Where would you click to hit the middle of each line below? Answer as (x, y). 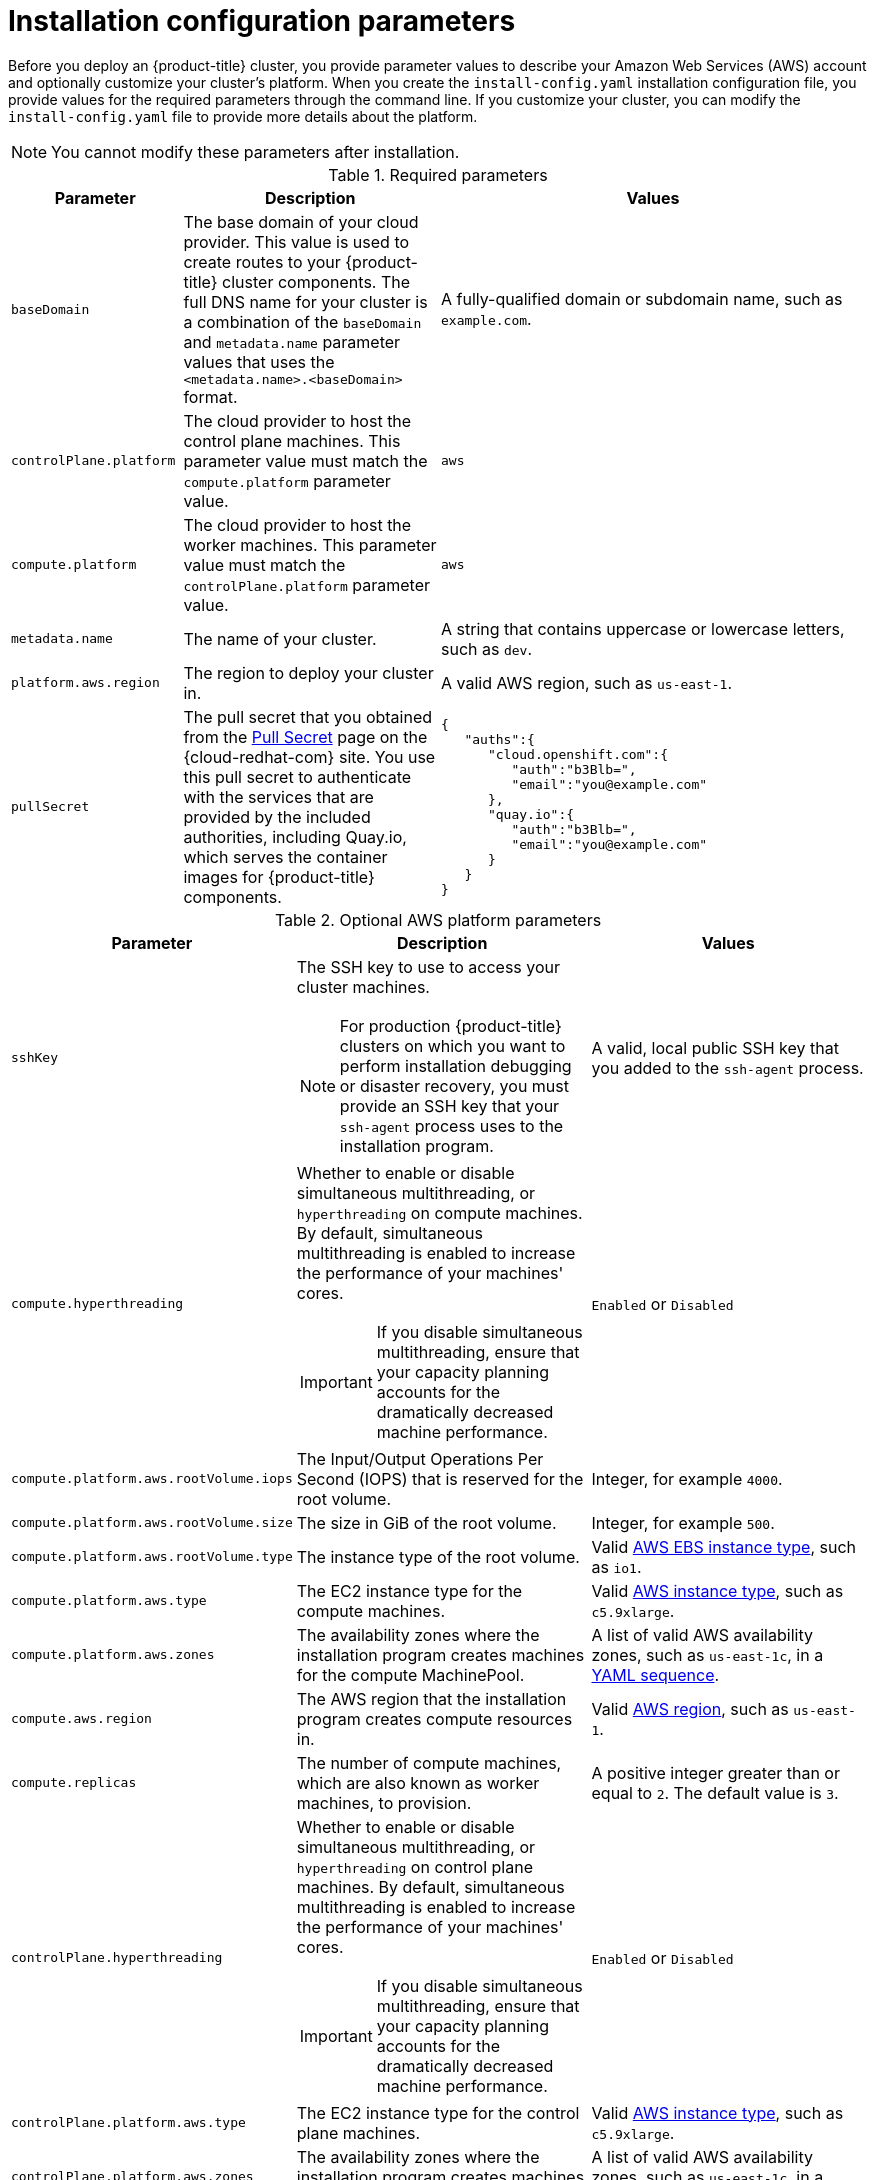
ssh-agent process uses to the (451, 1125)
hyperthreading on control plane (414, 1866)
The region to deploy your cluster (308, 672)
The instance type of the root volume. (438, 1556)
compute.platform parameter (287, 480)
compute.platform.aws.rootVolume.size (152, 1523)
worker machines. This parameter (310, 544)
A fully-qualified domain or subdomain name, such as (641, 299)
